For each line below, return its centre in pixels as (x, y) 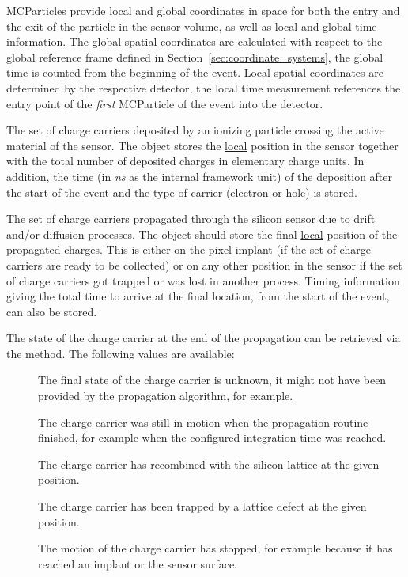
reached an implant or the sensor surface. (138, 563)
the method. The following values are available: (121, 353)
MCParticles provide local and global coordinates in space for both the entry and (203, 10)
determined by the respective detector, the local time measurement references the (204, 87)
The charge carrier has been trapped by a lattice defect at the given (202, 506)
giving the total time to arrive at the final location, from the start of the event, (198, 296)
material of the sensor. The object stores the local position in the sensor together (202, 145)
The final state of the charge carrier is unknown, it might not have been (212, 380)
